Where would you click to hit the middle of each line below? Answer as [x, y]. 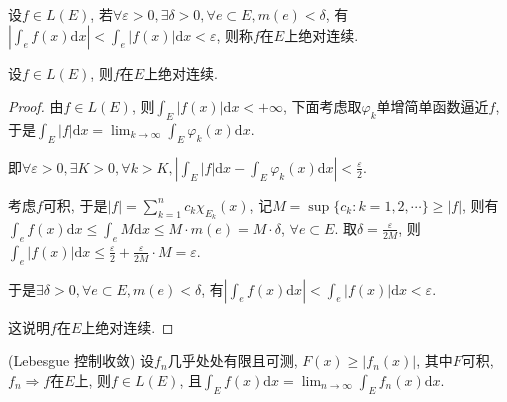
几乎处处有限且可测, [232, 360]
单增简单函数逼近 [432, 106]
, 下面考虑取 [322, 106]
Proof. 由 [36, 106]
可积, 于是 [75, 204]
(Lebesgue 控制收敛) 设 [81, 360]
